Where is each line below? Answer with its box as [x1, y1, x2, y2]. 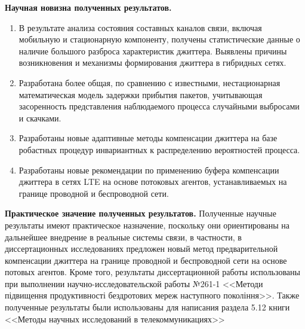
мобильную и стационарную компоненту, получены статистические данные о [19, 33, 300, 45]
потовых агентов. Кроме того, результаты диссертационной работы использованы [5, 266, 300, 278]
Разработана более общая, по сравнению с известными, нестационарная [19, 76, 281, 89]
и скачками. [19, 111, 61, 124]
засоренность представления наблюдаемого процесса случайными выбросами [19, 100, 300, 112]
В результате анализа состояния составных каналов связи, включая [19, 21, 262, 33]
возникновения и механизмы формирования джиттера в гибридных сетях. [19, 56, 286, 69]
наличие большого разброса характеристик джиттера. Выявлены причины [19, 44, 287, 57]
